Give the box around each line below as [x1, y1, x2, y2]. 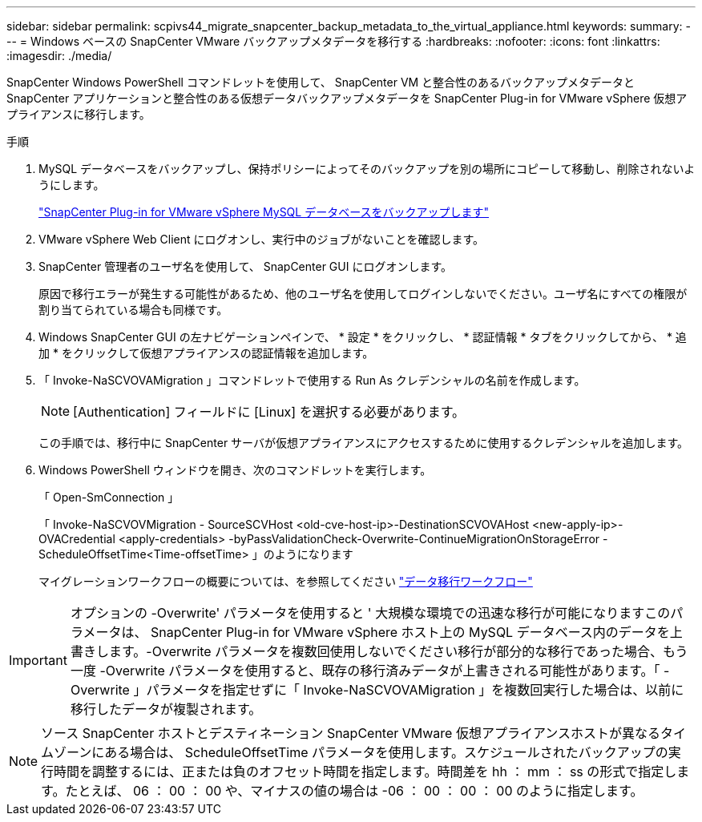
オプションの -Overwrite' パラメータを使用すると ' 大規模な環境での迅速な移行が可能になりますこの [70, 605, 671, 621]
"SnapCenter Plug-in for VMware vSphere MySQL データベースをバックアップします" [38, 205, 489, 219]
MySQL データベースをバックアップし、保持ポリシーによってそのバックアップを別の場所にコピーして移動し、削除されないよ [38, 162, 696, 175]
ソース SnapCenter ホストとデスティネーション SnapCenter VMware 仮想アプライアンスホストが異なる [41, 725, 660, 741]
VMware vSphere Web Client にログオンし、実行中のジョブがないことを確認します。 [38, 232, 485, 246]
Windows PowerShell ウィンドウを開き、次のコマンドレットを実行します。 [38, 463, 432, 477]
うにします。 [38, 178, 105, 191]
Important [9, 652, 67, 668]
